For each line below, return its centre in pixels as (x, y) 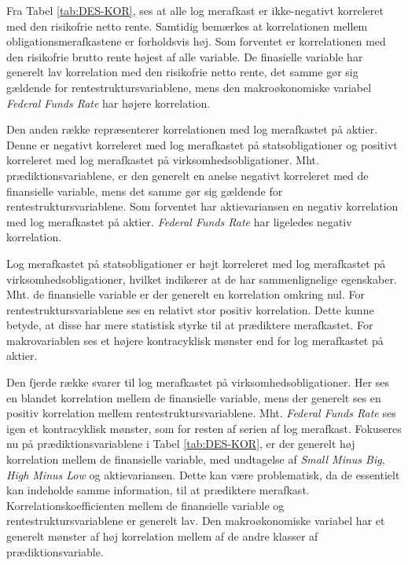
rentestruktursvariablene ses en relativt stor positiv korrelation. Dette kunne (190, 309)
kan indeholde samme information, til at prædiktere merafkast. (158, 490)
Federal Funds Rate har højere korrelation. (108, 103)
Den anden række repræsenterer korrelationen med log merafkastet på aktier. (192, 129)
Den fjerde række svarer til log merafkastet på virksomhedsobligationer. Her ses (198, 382)
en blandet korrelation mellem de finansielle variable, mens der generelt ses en (194, 397)
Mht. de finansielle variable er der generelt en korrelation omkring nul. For (186, 294)
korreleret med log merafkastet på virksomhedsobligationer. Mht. (163, 160)
